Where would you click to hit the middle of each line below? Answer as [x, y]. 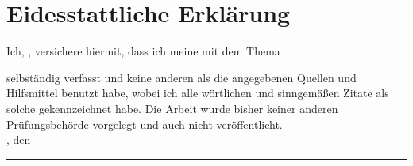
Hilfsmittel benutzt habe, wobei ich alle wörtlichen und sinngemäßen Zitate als [198, 93]
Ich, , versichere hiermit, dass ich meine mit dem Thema [143, 51]
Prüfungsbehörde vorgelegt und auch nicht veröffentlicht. [145, 124]
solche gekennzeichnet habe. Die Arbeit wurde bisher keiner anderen [172, 108]
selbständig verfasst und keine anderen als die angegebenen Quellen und [181, 77]
